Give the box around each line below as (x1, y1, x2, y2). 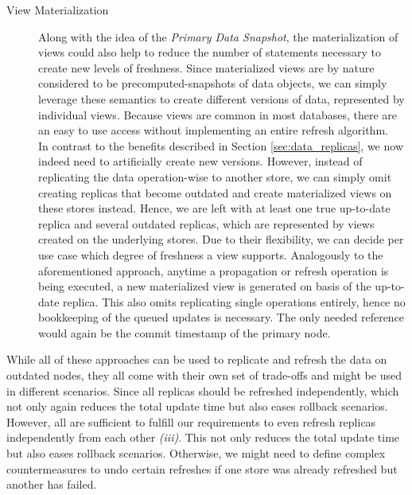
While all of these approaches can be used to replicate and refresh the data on (6, 351, 387, 368)
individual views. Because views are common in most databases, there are (38, 106, 398, 123)
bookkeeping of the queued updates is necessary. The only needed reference (38, 309, 405, 325)
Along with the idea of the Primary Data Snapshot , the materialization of (38, 28, 398, 45)
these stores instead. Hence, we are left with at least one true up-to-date (38, 200, 391, 216)
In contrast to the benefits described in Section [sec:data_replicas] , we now (38, 137, 403, 154)
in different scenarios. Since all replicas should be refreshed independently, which (6, 382, 399, 399)
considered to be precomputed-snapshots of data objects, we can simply (38, 75, 387, 92)
